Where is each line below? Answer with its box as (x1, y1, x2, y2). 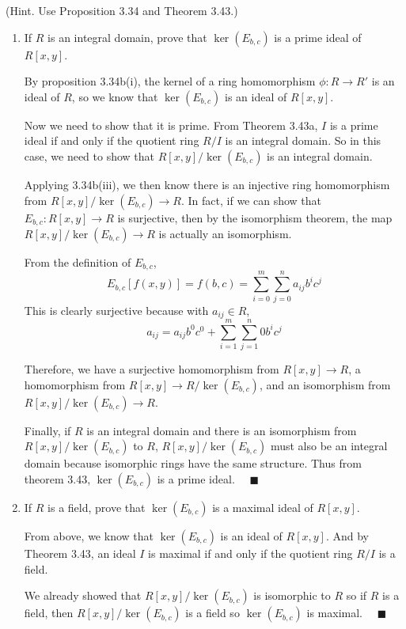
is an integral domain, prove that (47, 28, 207, 45)
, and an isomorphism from (259, 376, 391, 392)
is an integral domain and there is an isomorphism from (86, 422, 357, 438)
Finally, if (24, 422, 71, 438)
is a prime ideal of (274, 28, 362, 45)
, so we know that (71, 88, 158, 104)
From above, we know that (24, 527, 154, 544)
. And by (325, 527, 370, 544)
